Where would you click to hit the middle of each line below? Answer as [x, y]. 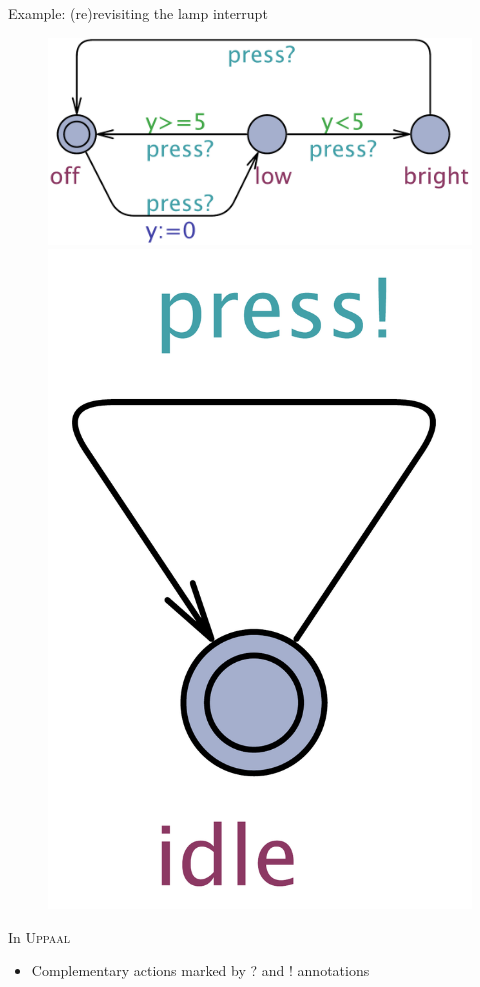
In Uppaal [39, 936]
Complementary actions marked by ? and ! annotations [200, 970]
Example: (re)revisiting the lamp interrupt [138, 13]
